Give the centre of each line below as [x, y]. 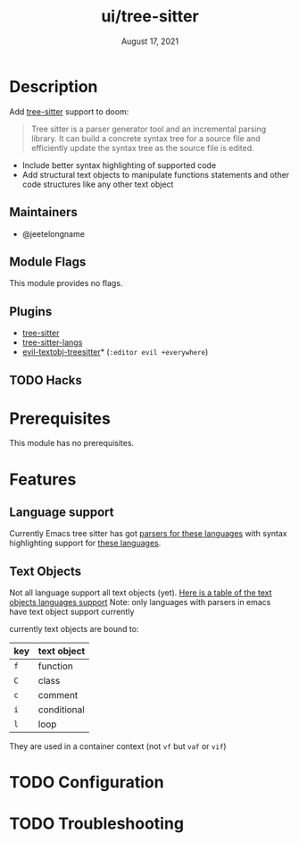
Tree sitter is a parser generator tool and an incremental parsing [149, 129]
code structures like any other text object [98, 184]
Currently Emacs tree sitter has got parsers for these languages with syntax [148, 534]
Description [54, 86]
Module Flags [48, 261]
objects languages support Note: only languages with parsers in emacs [140, 602]
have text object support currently [72, 612]
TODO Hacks [46, 380]
